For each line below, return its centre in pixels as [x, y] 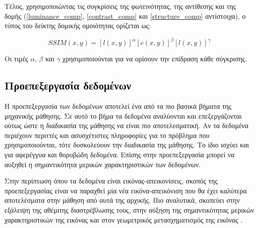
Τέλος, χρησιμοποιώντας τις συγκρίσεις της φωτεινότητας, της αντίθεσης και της [120, 6]
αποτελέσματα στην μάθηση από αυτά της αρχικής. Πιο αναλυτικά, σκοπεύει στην [122, 200]
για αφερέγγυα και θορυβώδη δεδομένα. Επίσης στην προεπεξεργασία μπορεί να [120, 155]
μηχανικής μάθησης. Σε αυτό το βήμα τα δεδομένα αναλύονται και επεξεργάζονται [123, 115]
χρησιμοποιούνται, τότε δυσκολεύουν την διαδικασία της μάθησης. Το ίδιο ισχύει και [127, 145]
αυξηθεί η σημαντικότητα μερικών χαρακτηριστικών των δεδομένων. [103, 164]
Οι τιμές [16, 59]
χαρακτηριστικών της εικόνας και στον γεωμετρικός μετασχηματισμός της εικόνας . [124, 219]
